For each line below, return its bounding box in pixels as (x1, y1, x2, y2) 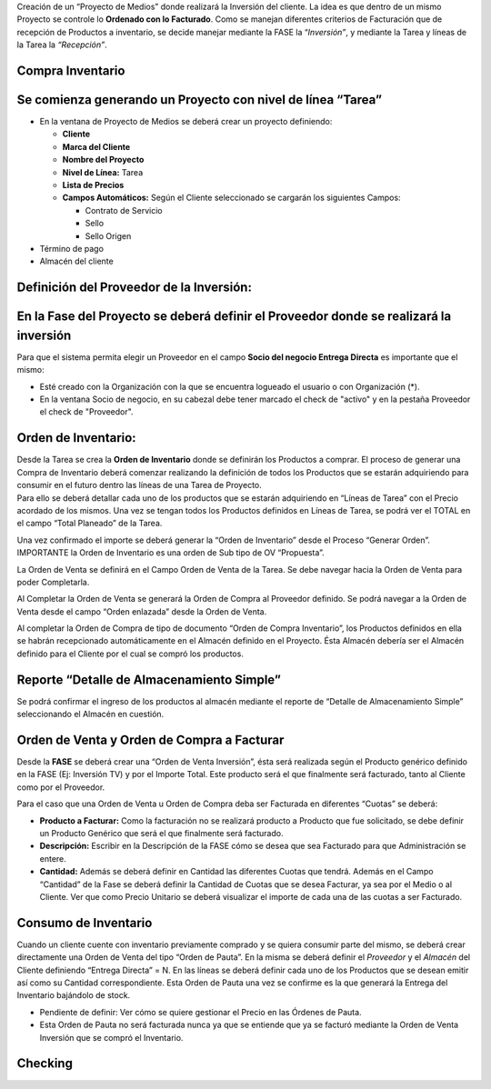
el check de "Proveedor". (39, 406, 134, 417)
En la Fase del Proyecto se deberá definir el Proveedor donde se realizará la (16, 309, 452, 325)
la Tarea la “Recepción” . (16, 39, 108, 50)
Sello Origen (85, 230, 132, 241)
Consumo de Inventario (16, 914, 153, 931)
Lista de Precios (62, 180, 125, 191)
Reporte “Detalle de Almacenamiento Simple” (16, 672, 282, 687)
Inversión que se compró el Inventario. (39, 1032, 184, 1043)
